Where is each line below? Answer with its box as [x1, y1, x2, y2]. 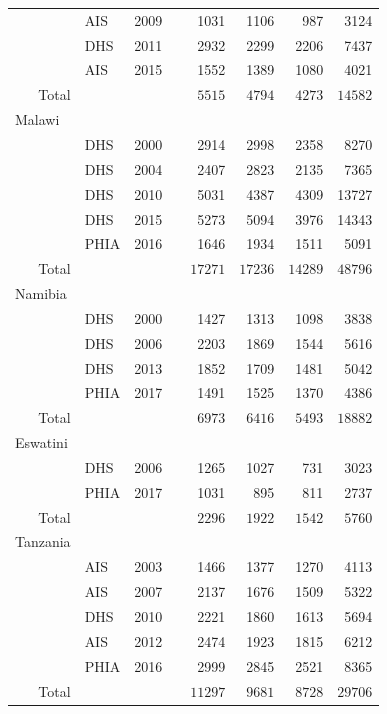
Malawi [15, 109, 60, 130]
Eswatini [15, 432, 68, 453]
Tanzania [15, 531, 71, 552]
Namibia [15, 283, 67, 304]
